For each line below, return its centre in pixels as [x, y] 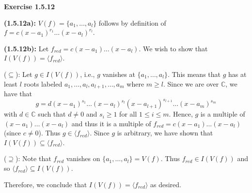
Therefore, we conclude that [46, 184]
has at [237, 74]
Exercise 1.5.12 [29, 6]
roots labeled [43, 83]
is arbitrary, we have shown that [165, 133]
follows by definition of [132, 22]
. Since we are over [191, 83]
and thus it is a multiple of [111, 123]
